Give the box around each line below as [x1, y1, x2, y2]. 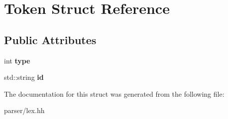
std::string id [4, 72, 44, 82]
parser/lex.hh [4, 105, 45, 116]
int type [4, 55, 30, 65]
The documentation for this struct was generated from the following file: [4, 88, 225, 99]
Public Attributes [4, 32, 97, 47]
